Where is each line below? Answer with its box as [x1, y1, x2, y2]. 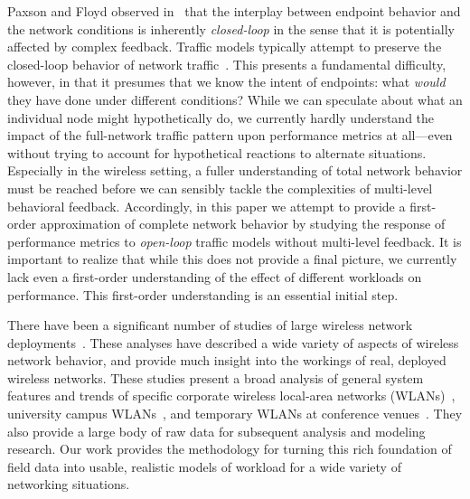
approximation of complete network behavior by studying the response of [40, 214, 446, 233]
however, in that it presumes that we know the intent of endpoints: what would [7, 72, 446, 91]
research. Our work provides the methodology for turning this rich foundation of [7, 439, 452, 458]
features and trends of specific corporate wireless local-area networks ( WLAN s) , [7, 386, 456, 405]
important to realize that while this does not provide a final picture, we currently [7, 249, 457, 268]
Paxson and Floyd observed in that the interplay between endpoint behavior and [7, 2, 461, 20]
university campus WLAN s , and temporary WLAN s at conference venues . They [7, 404, 463, 423]
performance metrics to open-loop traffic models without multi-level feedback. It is [7, 231, 462, 250]
